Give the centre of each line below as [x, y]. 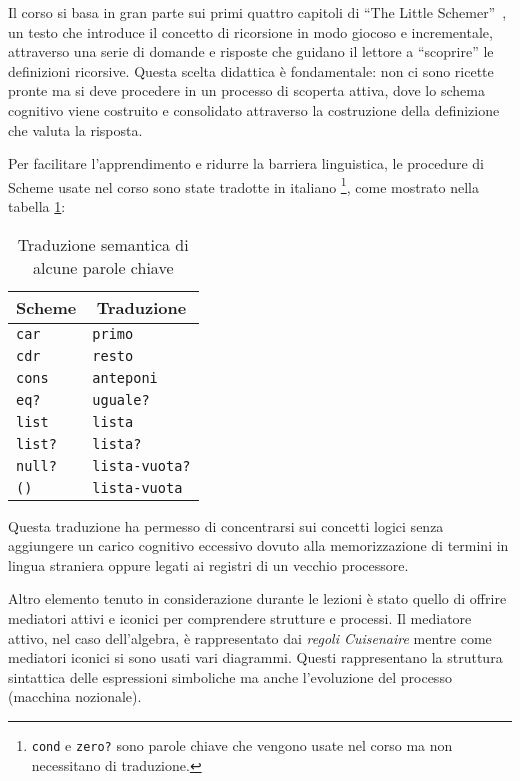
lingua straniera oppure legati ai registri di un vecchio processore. [208, 564]
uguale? [121, 399]
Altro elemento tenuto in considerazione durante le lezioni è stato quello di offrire [257, 598]
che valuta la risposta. [75, 129]
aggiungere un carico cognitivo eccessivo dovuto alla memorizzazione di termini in [258, 545]
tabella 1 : [37, 206]
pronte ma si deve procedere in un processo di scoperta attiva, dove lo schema [246, 90]
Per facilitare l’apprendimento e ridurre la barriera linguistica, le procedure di [246, 163]
